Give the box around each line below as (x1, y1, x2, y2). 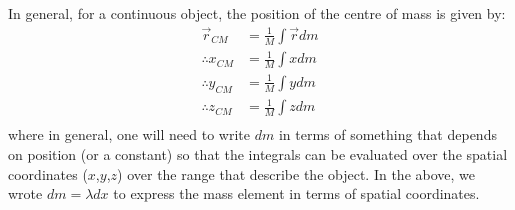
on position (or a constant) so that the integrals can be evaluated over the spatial (8, 143, 508, 164)
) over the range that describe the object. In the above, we (117, 163, 475, 184)
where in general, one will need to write (8, 124, 250, 145)
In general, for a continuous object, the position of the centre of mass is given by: (8, 3, 506, 23)
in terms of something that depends (278, 124, 497, 145)
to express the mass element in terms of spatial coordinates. (113, 183, 480, 204)
